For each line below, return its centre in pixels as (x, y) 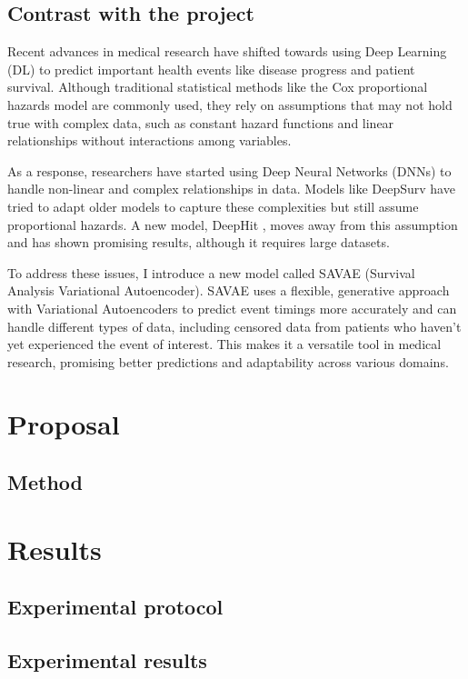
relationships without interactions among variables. (149, 140)
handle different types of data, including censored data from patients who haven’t (234, 326)
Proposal (64, 424)
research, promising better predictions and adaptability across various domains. (228, 361)
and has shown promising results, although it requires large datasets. (199, 242)
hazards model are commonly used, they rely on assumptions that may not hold (230, 104)
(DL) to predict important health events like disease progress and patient (211, 69)
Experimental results (107, 660)
